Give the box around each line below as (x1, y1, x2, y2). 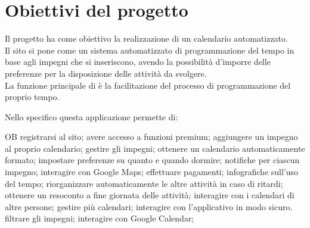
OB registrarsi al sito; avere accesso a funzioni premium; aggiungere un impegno (5, 130, 298, 143)
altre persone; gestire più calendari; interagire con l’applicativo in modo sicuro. (5, 200, 293, 213)
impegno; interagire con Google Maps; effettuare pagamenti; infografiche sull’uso (5, 165, 299, 178)
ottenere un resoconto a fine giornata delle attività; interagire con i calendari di (5, 189, 294, 201)
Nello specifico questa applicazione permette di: (5, 110, 178, 123)
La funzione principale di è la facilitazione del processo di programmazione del (5, 79, 291, 91)
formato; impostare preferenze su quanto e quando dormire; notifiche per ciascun (5, 154, 300, 166)
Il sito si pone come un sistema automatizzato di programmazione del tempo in (5, 43, 294, 56)
